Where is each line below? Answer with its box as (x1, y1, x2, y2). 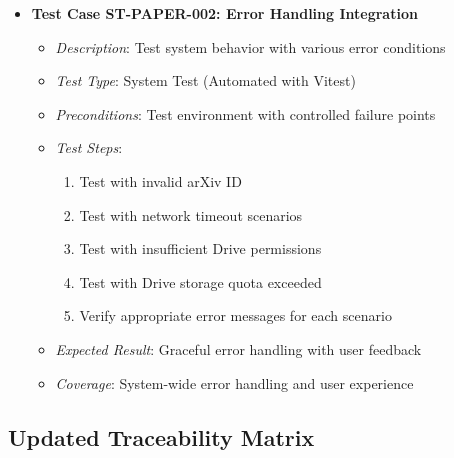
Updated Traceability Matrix (8, 421, 315, 452)
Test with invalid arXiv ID (79, 170, 242, 191)
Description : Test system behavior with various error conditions (55, 36, 446, 57)
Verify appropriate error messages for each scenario (79, 305, 392, 326)
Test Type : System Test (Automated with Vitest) (55, 70, 356, 91)
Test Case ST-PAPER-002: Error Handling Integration (31, 3, 418, 23)
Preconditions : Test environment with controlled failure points (55, 103, 436, 124)
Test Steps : (55, 137, 123, 158)
